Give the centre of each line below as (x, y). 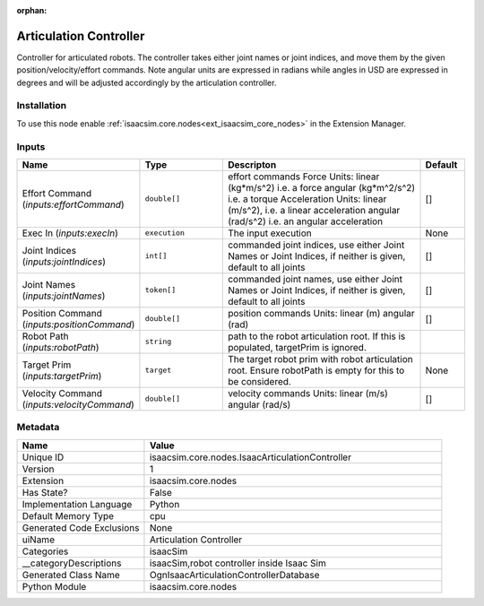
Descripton (252, 164)
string (158, 342)
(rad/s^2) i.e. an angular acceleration (305, 221)
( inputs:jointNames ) (64, 296)
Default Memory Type (68, 515)
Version (38, 469)
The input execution (270, 233)
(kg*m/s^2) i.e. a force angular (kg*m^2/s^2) (321, 187)
